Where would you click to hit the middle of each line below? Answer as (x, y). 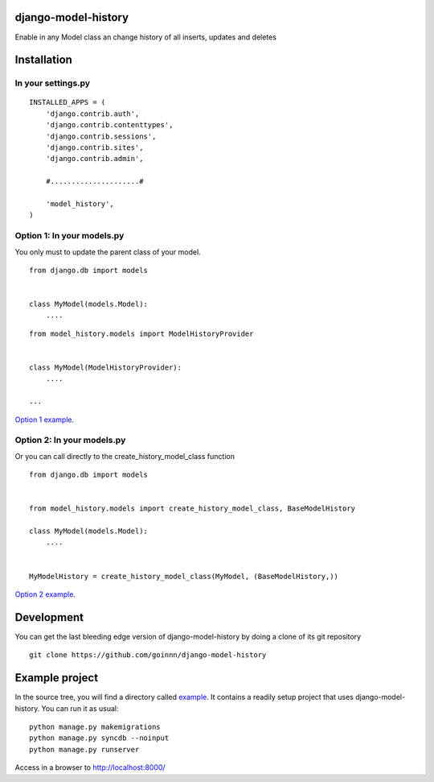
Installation (43, 60)
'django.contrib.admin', (94, 159)
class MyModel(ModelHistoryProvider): (106, 368)
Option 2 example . (45, 594)
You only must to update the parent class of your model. (108, 252)
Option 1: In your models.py (70, 236)
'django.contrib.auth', (92, 114)
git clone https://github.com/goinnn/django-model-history (148, 655)
